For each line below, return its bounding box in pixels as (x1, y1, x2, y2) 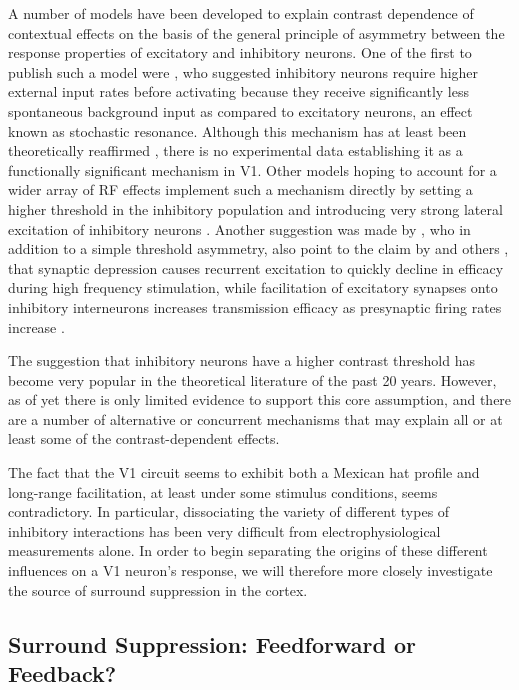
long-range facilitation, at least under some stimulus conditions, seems (8, 481, 438, 502)
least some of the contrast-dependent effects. (8, 428, 280, 449)
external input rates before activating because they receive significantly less (8, 81, 469, 102)
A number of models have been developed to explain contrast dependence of (8, 3, 474, 23)
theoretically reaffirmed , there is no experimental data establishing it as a (8, 140, 463, 161)
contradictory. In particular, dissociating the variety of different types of (8, 501, 450, 522)
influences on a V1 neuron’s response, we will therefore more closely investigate (8, 560, 493, 581)
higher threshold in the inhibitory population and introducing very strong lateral (8, 198, 503, 219)
